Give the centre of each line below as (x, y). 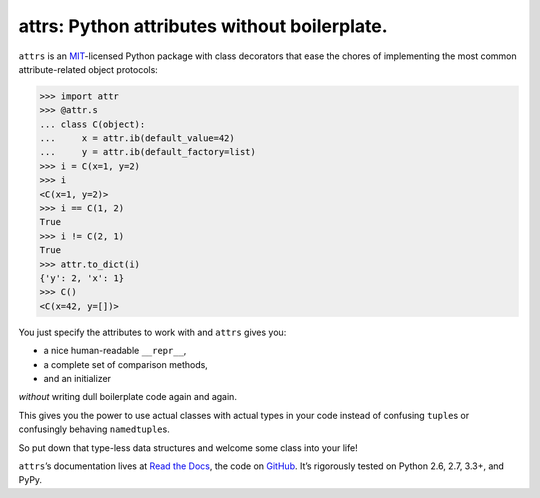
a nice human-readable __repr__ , (115, 351)
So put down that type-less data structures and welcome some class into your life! (188, 447)
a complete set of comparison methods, (126, 364)
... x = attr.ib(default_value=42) (137, 138)
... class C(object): (92, 124)
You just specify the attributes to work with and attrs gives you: (152, 332)
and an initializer (77, 378)
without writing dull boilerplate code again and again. (127, 397)
